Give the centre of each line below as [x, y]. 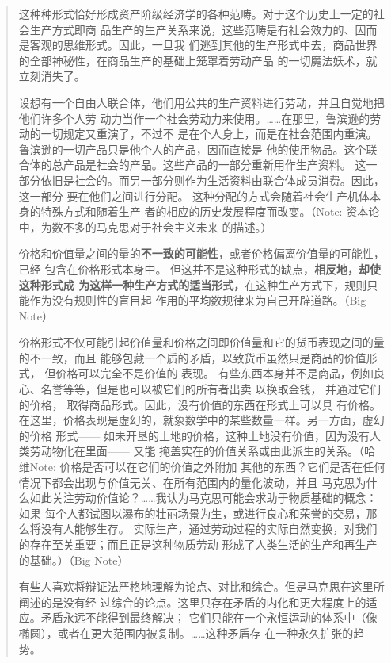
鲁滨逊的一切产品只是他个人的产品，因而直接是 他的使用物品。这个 [192, 149]
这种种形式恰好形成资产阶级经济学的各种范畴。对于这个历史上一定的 [196, 13]
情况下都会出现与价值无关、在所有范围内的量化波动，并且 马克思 [187, 482]
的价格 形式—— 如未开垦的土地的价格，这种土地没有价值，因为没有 [194, 435]
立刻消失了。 [52, 76]
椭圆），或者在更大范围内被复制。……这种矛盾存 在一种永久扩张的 [186, 632]
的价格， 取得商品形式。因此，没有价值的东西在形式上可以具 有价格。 [200, 404]
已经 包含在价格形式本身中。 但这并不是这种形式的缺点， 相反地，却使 [200, 268]
